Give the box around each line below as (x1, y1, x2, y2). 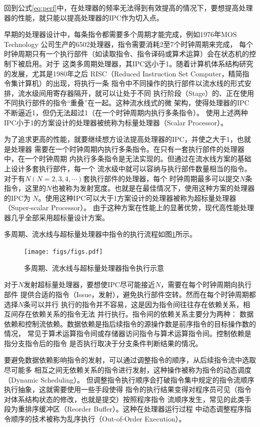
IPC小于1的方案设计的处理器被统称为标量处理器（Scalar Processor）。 (4, 117, 228, 127)
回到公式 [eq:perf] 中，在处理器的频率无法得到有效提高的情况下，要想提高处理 (4, 2, 253, 12)
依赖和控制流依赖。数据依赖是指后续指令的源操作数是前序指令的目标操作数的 (4, 318, 256, 329)
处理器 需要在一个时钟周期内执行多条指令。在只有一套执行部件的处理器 (10, 143, 244, 154)
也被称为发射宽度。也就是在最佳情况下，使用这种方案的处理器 (51, 183, 255, 193)
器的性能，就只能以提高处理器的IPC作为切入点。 (4, 12, 163, 22)
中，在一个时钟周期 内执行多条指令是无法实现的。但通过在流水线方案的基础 (4, 153, 251, 164)
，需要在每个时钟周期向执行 (160, 279, 252, 290)
